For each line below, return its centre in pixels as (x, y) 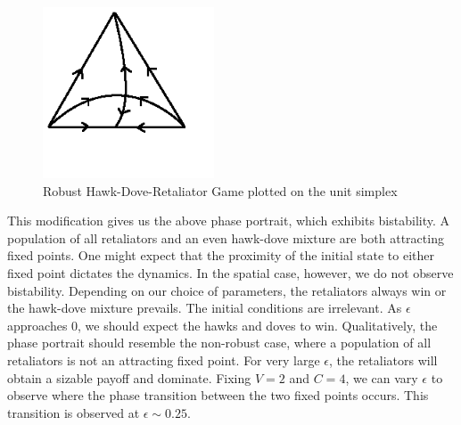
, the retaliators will (383, 360)
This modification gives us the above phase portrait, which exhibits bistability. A (229, 221)
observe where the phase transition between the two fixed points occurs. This (218, 395)
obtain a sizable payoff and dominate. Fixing (129, 377)
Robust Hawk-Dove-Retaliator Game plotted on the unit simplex (220, 190)
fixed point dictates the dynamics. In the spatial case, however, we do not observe (230, 272)
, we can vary (382, 377)
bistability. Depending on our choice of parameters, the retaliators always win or (227, 290)
